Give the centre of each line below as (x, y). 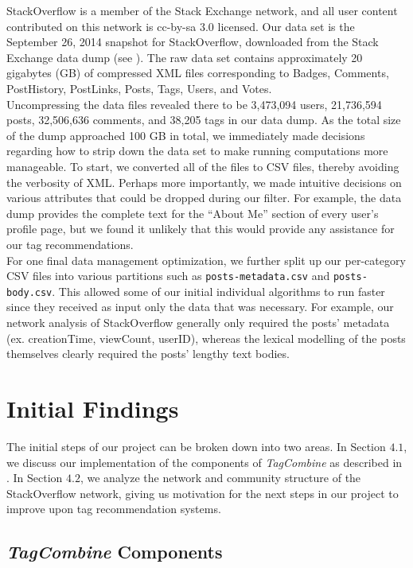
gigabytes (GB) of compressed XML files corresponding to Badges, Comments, (198, 73)
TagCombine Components (115, 552)
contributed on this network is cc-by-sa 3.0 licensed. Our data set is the (181, 26)
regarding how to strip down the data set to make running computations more (197, 151)
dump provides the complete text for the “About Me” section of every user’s (193, 213)
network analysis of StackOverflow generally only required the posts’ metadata (198, 322)
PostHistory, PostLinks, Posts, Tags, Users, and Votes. (139, 88)
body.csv (29, 292)
